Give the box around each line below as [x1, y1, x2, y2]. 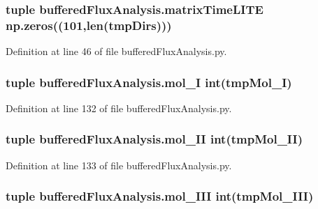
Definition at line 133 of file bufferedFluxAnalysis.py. [6, 157, 232, 172]
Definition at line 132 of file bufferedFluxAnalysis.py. [6, 100, 232, 115]
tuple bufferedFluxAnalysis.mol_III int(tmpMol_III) [6, 187, 314, 205]
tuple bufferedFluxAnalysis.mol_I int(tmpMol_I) [6, 73, 292, 91]
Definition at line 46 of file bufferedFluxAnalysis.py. [6, 44, 227, 59]
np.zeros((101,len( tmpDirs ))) [6, 16, 172, 33]
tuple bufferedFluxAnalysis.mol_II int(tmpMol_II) [6, 130, 303, 148]
